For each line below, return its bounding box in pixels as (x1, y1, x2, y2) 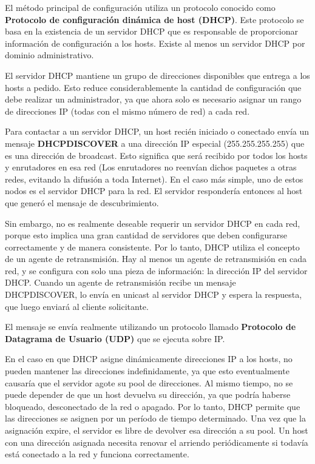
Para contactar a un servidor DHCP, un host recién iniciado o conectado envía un (5, 125, 310, 138)
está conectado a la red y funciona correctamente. (5, 448, 189, 460)
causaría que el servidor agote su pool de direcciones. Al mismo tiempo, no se (5, 376, 293, 389)
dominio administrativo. (5, 49, 94, 61)
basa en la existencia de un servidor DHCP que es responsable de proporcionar (5, 25, 298, 38)
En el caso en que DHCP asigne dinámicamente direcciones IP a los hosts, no (5, 352, 293, 365)
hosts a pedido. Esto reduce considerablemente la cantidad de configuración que (5, 81, 302, 93)
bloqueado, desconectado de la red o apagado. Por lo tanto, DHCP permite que (5, 400, 300, 412)
